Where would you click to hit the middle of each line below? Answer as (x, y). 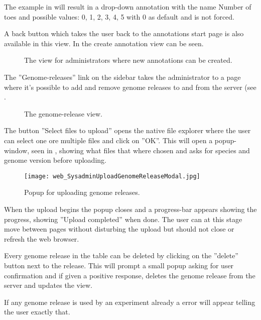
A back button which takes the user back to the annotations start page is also (124, 33)
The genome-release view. (63, 113)
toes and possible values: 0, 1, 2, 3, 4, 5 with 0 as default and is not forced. (119, 16)
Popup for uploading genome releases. (82, 192)
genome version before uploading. (55, 160)
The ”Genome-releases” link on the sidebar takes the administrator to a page (122, 77)
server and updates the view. (48, 285)
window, (17, 150)
